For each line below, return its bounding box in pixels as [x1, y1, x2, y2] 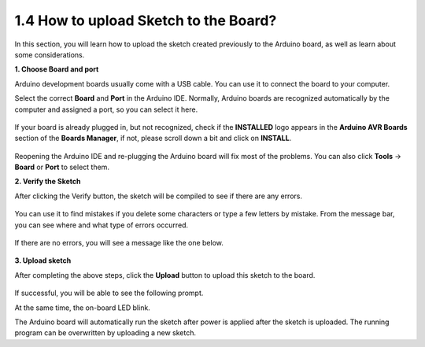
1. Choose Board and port [14, 65, 99, 74]
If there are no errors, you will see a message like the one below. [14, 238, 224, 248]
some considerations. [14, 50, 85, 59]
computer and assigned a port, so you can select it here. [14, 105, 198, 114]
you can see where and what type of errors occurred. [14, 220, 189, 230]
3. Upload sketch [14, 256, 72, 265]
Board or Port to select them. [14, 162, 110, 172]
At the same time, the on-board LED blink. [14, 303, 151, 312]
